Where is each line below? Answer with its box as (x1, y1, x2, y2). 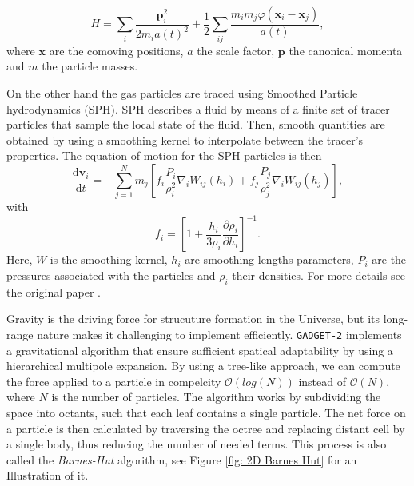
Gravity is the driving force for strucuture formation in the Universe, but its (6, 310, 380, 327)
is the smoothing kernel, (50, 251, 168, 268)
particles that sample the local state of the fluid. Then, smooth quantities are (6, 116, 385, 133)
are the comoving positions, (49, 42, 184, 58)
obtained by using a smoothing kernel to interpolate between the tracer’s (6, 131, 364, 148)
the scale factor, (197, 42, 275, 58)
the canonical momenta (289, 42, 403, 58)
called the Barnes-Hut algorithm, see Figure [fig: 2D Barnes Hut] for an (6, 451, 357, 468)
